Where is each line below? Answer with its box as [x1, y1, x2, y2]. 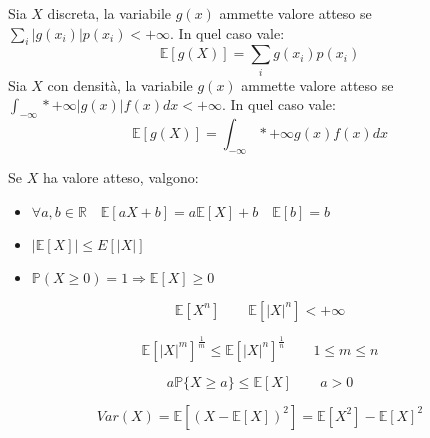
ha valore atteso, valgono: [42, 166, 199, 187]
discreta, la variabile [47, 3, 172, 23]
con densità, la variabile [47, 74, 193, 95]
